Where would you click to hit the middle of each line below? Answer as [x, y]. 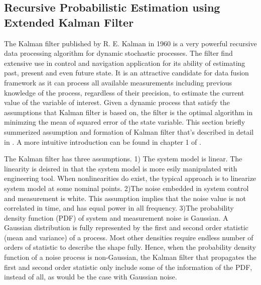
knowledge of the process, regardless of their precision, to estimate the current [124, 92]
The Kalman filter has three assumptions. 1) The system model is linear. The [123, 159]
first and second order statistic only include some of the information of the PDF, [128, 267]
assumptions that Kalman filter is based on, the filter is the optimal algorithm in [128, 112]
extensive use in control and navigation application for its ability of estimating [125, 63]
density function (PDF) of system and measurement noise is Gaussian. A [116, 217]
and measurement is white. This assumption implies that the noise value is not [125, 198]
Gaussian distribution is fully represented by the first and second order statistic [126, 227]
